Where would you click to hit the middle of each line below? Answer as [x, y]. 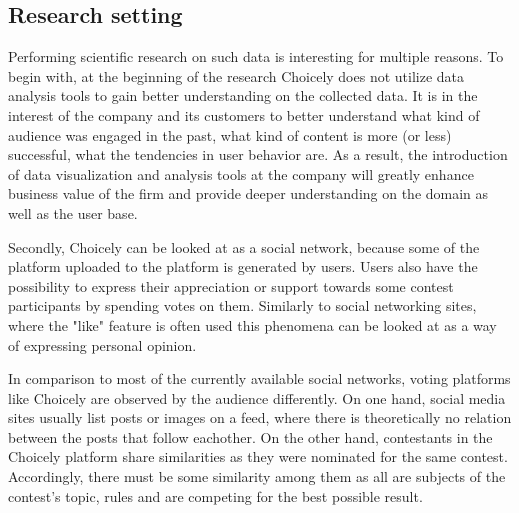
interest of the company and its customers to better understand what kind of [244, 114]
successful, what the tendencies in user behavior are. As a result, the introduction [258, 154]
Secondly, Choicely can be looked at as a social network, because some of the [244, 246]
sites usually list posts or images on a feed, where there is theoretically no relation [260, 417]
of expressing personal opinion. [102, 344]
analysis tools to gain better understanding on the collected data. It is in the [243, 95]
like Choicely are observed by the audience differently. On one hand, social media [257, 397]
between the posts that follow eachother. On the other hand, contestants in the [250, 436]
